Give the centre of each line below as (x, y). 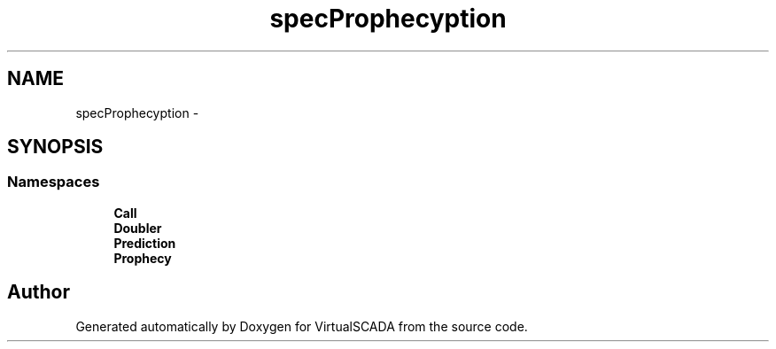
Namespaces (54, 182)
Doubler (138, 228)
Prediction (145, 243)
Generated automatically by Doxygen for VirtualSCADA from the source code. (302, 326)
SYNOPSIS (55, 147)
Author (39, 292)
